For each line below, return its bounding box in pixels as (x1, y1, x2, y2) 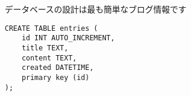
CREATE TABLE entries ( (5, 24, 98, 33)
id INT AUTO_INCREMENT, (21, 34, 115, 43)
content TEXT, (21, 53, 77, 62)
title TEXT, (21, 43, 69, 52)
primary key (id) (21, 73, 90, 82)
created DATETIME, (21, 63, 94, 72)
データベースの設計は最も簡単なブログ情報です (5, 3, 187, 15)
